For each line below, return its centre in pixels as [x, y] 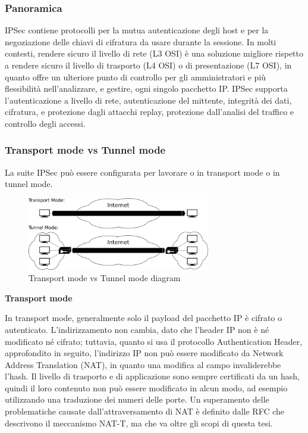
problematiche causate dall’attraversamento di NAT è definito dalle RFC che [145, 411]
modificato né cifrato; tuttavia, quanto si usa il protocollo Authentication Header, [154, 341]
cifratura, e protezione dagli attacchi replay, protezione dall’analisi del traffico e [150, 112]
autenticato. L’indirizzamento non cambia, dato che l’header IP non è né [137, 329]
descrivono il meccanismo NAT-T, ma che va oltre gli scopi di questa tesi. [139, 423]
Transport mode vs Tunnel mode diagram [105, 278]
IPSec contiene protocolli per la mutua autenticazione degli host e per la [137, 30]
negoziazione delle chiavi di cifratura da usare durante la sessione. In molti [141, 41]
